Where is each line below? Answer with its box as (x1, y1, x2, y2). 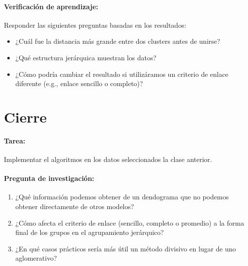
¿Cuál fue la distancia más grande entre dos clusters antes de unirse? (15, 36, 220, 46)
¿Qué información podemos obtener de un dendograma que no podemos (15, 192, 229, 202)
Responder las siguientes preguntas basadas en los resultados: (4, 19, 186, 30)
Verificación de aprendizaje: (4, 1, 99, 11)
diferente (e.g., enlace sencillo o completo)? (15, 78, 143, 89)
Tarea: (4, 135, 25, 145)
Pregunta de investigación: (4, 173, 95, 183)
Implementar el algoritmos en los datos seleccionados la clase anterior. (4, 154, 212, 164)
